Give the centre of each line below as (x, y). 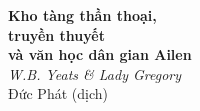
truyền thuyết (56, 34)
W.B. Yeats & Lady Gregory (95, 73)
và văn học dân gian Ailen (100, 54)
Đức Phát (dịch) (58, 93)
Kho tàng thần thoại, (82, 15)
